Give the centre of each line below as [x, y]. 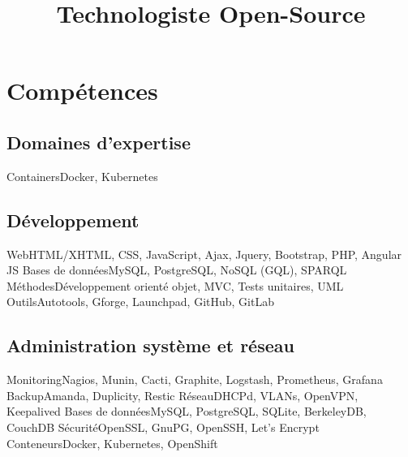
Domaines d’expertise [99, 142]
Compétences [82, 91]
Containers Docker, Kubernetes [82, 176]
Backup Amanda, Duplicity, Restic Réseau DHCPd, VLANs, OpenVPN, [183, 395]
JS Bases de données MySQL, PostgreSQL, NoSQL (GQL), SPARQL [177, 270]
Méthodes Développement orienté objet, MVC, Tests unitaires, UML [175, 285]
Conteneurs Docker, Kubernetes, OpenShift [112, 443]
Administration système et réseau [150, 345]
